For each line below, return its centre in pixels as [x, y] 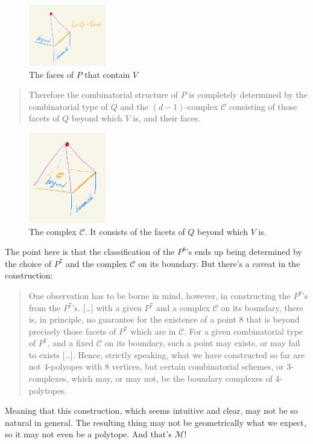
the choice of [28, 263]
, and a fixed [71, 343]
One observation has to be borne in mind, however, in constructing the [160, 295]
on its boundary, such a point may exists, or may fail [202, 343]
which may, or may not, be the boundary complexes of [172, 378]
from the [45, 307]
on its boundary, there [262, 307]
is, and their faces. [167, 118]
